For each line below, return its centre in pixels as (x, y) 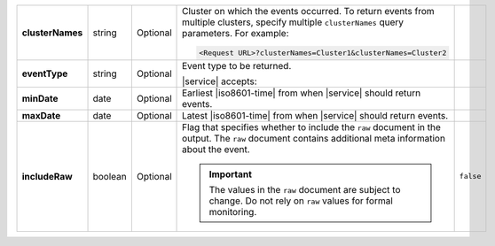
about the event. (216, 149)
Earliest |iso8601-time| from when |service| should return (302, 93)
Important (231, 174)
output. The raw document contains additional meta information (314, 138)
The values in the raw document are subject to (305, 189)
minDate (40, 98)
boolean (110, 176)
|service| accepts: (220, 81)
